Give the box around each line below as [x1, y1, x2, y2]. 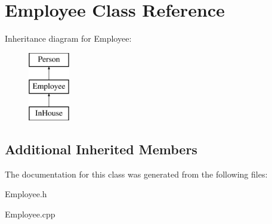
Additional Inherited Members [5, 140, 197, 158]
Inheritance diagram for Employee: [5, 32, 132, 45]
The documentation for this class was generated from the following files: [5, 167, 268, 180]
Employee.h [5, 188, 47, 200]
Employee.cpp [5, 208, 55, 220]
